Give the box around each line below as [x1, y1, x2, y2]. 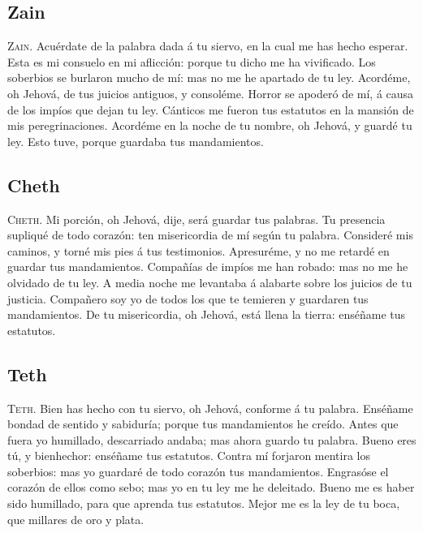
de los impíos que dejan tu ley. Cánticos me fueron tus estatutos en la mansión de [7, 101, 414, 118]
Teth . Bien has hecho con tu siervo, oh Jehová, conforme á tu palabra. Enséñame [7, 399, 413, 416]
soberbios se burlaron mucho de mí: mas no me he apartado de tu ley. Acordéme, [7, 69, 411, 86]
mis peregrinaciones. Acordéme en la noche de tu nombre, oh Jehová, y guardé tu [7, 117, 412, 134]
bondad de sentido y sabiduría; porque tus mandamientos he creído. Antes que [7, 415, 399, 432]
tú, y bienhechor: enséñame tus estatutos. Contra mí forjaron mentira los [7, 447, 371, 464]
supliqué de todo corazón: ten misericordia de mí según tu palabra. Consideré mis [7, 226, 413, 243]
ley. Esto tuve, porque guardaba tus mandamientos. [7, 132, 264, 149]
